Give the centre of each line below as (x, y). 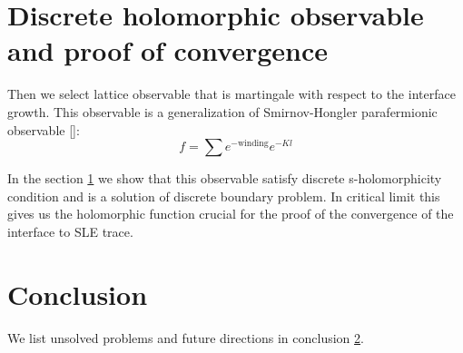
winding (253, 144)
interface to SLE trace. (70, 231)
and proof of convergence (167, 50)
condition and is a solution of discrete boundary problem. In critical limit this (224, 196)
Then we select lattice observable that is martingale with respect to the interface (231, 94)
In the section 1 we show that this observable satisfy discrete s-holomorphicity (225, 178)
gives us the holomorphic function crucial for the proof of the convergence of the (231, 214)
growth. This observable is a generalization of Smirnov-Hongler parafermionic (222, 111)
